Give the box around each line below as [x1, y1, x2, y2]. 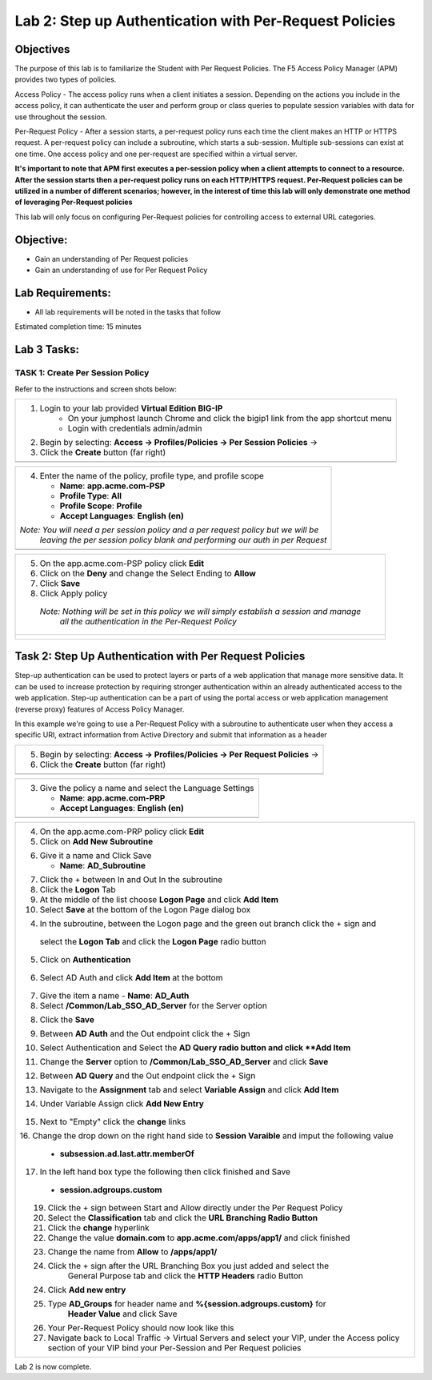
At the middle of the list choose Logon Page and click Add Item [39, 893, 279, 905]
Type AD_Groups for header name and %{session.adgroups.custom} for [47, 1298, 327, 1309]
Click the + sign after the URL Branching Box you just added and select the [47, 1260, 330, 1271]
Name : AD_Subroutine [59, 860, 146, 871]
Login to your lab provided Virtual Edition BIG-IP [39, 403, 223, 414]
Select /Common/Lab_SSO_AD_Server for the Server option [39, 1000, 267, 1011]
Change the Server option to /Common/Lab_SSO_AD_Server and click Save [39, 1056, 329, 1067]
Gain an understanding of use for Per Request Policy [34, 265, 208, 275]
